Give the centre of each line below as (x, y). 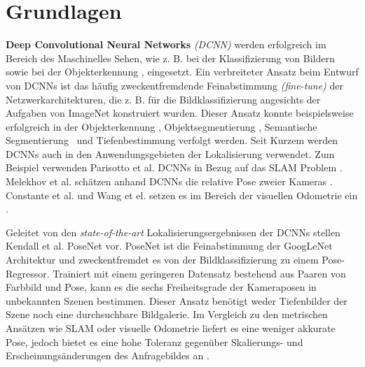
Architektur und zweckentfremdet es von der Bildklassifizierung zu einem (162, 260)
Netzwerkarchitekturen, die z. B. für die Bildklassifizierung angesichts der (163, 99)
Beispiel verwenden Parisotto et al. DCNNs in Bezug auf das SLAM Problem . (174, 167)
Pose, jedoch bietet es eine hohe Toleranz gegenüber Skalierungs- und (154, 341)
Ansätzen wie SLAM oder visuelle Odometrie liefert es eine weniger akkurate (171, 328)
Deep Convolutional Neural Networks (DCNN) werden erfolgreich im (166, 44)
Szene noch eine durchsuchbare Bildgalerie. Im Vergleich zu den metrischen (167, 314)
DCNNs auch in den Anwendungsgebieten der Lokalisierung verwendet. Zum (170, 153)
